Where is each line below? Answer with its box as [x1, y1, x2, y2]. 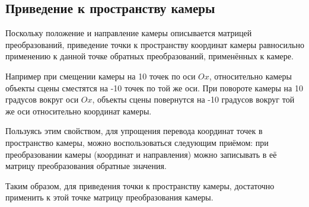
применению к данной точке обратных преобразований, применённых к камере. [5, 50, 294, 62]
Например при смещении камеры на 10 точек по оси [5, 69, 196, 82]
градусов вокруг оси [5, 93, 79, 106]
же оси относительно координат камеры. [5, 104, 152, 117]
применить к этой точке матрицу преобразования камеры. [5, 191, 214, 203]
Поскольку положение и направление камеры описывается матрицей [5, 27, 252, 39]
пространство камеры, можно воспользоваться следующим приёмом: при [5, 136, 269, 148]
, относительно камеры [209, 69, 292, 82]
